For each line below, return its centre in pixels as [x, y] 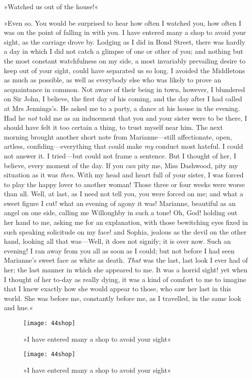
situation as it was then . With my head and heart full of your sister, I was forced [124, 175]
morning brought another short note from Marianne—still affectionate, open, [118, 136]
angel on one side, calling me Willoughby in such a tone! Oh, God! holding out [121, 213]
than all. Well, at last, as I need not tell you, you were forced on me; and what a [124, 194]
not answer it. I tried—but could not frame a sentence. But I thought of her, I [120, 155]
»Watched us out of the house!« [51, 6]
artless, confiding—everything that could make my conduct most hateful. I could [124, 146]
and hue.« [19, 307]
